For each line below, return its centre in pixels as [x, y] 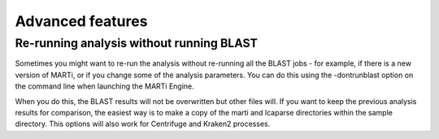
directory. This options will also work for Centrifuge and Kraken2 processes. [143, 124]
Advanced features [81, 21]
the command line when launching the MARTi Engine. [104, 86]
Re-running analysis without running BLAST [136, 43]
